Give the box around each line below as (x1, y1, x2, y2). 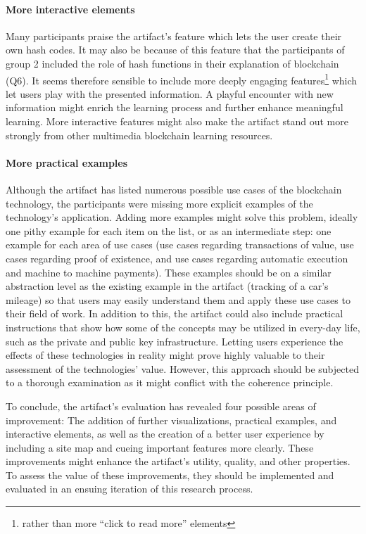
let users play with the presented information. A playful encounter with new (6, 86, 334, 101)
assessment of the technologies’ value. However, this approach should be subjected (6, 361, 359, 376)
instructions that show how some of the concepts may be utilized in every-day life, (6, 319, 360, 334)
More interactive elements (6, 1, 135, 16)
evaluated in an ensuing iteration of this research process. (6, 481, 253, 496)
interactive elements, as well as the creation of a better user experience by (6, 426, 324, 441)
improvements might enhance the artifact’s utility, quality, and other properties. (6, 454, 351, 469)
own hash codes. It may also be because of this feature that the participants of (6, 42, 345, 57)
